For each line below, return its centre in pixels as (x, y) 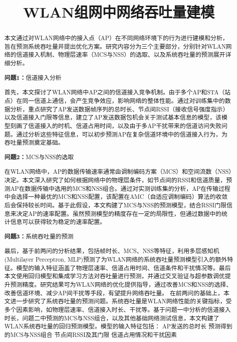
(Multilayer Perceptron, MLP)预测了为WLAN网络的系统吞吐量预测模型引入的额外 (116, 259)
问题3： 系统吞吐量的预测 (39, 236)
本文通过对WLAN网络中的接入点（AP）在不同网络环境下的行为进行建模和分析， (116, 38)
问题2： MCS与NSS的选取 (39, 157)
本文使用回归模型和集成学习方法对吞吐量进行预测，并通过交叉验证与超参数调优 (114, 276)
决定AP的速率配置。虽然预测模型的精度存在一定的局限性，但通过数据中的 (119, 213)
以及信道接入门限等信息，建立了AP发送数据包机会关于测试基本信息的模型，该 (113, 117)
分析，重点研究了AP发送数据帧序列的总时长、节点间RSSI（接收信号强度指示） (120, 109)
